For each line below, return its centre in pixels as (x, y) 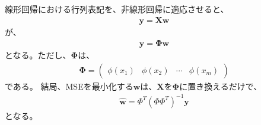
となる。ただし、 (38, 55)
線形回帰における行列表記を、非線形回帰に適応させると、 (117, 9)
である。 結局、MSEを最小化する (69, 86)
